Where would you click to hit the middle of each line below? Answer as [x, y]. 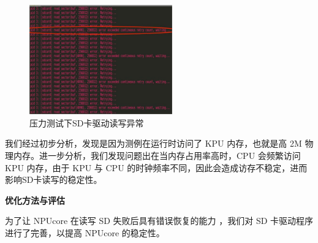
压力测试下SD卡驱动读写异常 [87, 122]
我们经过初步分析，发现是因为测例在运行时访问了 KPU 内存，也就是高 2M [153, 143]
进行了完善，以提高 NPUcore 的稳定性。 [85, 232]
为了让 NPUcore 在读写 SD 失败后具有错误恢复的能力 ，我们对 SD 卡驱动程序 [159, 221]
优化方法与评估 [35, 200]
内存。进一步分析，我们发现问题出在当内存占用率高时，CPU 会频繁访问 [157, 155]
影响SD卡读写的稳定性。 [54, 179]
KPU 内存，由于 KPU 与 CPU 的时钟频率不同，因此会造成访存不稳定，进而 [156, 167]
